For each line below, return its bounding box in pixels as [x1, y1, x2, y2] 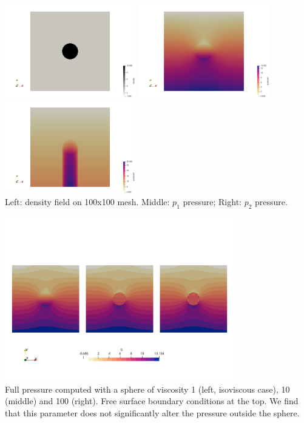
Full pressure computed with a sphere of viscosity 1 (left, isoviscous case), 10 [5, 382, 290, 395]
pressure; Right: [183, 195, 242, 208]
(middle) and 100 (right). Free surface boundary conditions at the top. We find [5, 394, 299, 407]
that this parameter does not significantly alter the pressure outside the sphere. [5, 406, 300, 419]
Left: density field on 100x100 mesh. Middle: [5, 195, 170, 208]
